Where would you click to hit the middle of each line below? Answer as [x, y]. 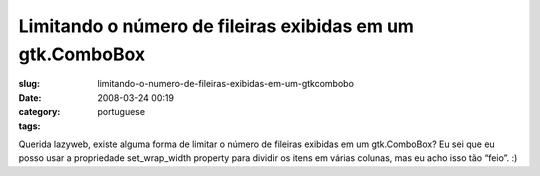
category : [39, 112]
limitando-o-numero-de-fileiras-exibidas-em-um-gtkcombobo [226, 84]
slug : [29, 84]
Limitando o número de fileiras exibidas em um [216, 26]
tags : [29, 126]
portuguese [121, 112]
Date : [30, 97]
